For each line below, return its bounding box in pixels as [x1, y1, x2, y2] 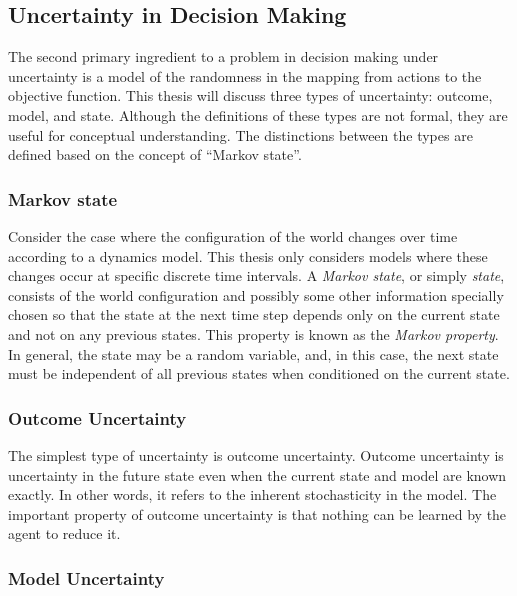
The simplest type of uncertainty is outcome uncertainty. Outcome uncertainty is [8, 444, 504, 465]
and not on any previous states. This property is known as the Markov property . [8, 323, 499, 344]
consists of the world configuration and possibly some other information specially [8, 284, 504, 305]
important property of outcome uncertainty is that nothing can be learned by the [8, 503, 507, 524]
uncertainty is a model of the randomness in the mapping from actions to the [8, 65, 482, 86]
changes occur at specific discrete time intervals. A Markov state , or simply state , [8, 265, 505, 286]
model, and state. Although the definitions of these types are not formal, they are [8, 104, 508, 125]
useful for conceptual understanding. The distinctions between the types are [8, 124, 473, 145]
